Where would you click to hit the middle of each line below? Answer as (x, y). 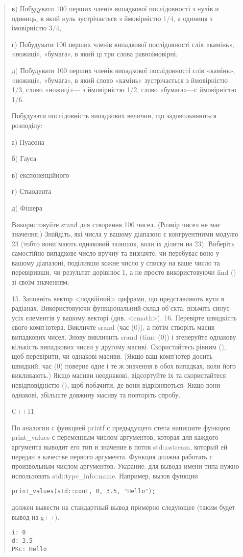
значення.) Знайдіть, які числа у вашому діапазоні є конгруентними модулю (125, 234)
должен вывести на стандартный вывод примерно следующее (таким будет (123, 507)
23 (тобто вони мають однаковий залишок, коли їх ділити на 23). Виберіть (123, 243)
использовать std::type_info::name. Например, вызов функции (105, 475)
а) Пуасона (28, 142)
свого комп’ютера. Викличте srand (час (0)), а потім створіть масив (113, 327)
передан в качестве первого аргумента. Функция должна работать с (112, 456)
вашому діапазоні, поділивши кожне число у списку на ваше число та (116, 262)
